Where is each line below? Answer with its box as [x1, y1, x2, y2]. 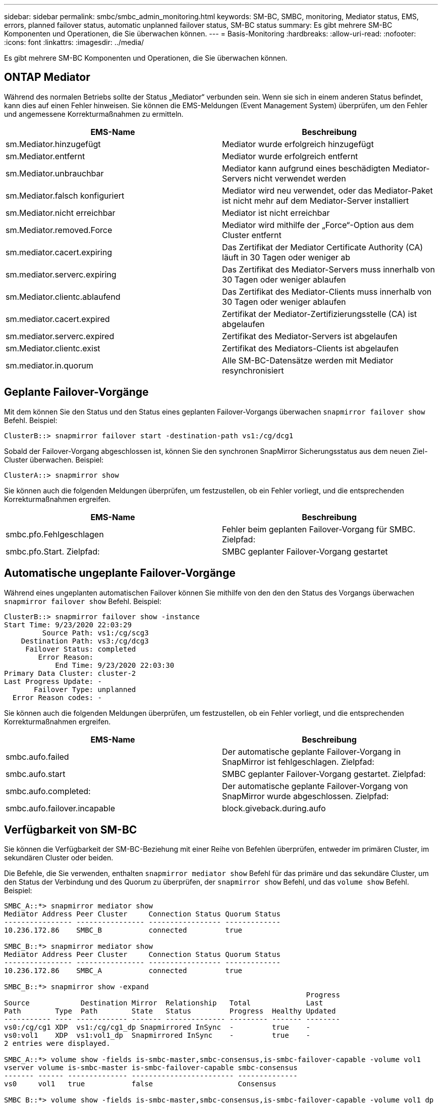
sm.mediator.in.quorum [6, 360, 93, 371]
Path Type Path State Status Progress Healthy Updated [4, 1007, 336, 1016]
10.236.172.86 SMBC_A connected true [4, 967, 243, 975]
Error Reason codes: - [12, 693, 102, 702]
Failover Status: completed [25, 645, 136, 653]
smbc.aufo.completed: [6, 786, 91, 796]
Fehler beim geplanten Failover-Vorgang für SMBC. [222, 524, 415, 534]
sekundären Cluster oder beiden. [4, 853, 114, 862]
